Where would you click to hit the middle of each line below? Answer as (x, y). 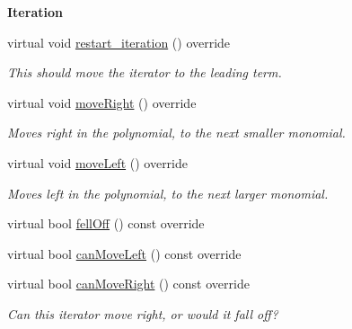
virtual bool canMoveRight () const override (128, 284)
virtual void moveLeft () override (98, 162)
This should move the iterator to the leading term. (145, 72)
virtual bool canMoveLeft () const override (124, 253)
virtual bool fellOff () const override (106, 223)
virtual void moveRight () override (102, 102)
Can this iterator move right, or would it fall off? (143, 313)
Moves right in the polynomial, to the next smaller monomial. (176, 133)
